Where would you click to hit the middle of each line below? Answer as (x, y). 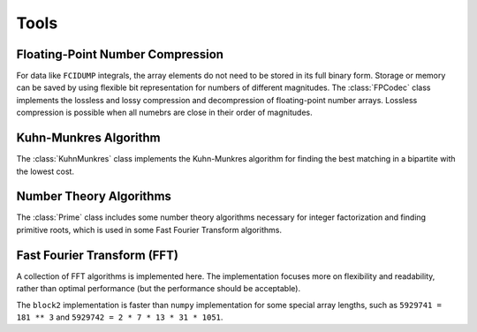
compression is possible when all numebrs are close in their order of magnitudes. (164, 113)
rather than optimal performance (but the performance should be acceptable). (158, 289)
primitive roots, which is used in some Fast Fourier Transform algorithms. (149, 230)
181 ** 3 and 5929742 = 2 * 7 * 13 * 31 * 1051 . (120, 317)
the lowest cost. (45, 171)
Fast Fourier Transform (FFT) (97, 255)
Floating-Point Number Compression (120, 54)
